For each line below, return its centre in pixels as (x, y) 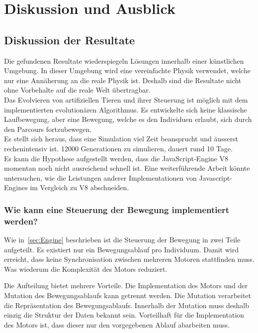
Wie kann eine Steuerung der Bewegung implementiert (117, 209)
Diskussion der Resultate (70, 40)
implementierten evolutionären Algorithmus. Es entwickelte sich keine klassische (126, 109)
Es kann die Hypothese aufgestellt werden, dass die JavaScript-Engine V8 (116, 158)
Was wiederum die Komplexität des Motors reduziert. (86, 269)
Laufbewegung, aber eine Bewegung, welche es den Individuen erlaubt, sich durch (128, 119)
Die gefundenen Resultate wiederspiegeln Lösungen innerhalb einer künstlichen (124, 60)
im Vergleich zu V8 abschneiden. (80, 187)
